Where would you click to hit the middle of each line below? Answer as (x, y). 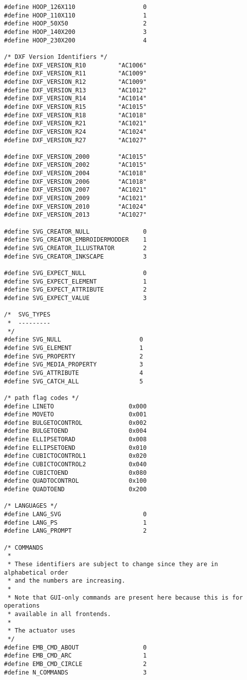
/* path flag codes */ (42, 398)
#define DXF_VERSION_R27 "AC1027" (75, 140)
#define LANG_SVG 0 (75, 514)
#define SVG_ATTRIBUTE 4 (74, 373)
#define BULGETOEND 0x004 (75, 431)
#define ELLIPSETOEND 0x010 (75, 448)
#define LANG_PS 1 (75, 522)
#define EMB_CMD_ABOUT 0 (75, 647)
